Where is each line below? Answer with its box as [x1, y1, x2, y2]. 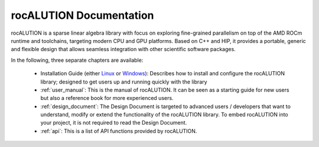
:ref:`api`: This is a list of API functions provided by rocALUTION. [40, 127, 197, 135]
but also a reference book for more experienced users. [40, 95, 174, 102]
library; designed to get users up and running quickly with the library [40, 78, 207, 85]
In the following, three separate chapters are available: [11, 56, 144, 64]
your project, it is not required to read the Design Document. [40, 119, 187, 126]
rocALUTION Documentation [11, 9, 154, 22]
